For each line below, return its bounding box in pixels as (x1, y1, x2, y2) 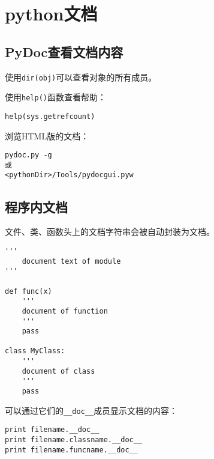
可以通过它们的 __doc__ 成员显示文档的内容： (5, 404, 178, 416)
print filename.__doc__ (5, 425, 100, 434)
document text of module (22, 257, 121, 266)
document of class (22, 366, 95, 375)
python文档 (5, 1, 98, 26)
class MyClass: (5, 347, 65, 356)
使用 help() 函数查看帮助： (5, 91, 106, 103)
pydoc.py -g (5, 151, 52, 160)
